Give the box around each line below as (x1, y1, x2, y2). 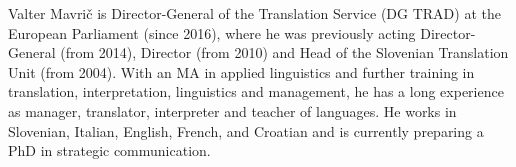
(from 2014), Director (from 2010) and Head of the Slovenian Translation (60, 42, 509, 63)
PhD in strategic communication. (8, 140, 211, 161)
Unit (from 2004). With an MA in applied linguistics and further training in (8, 61, 475, 82)
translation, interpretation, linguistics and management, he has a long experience (8, 81, 504, 102)
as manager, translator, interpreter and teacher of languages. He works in (8, 100, 457, 121)
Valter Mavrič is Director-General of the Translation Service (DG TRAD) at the (8, 3, 501, 23)
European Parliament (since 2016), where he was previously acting (8, 22, 416, 43)
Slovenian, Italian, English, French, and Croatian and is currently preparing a (8, 120, 484, 141)
